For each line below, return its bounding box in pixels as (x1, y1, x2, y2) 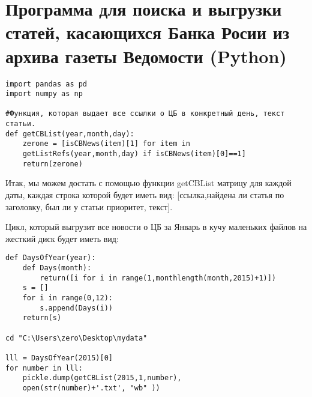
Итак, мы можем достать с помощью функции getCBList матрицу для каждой (5, 177, 292, 189)
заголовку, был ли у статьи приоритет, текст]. (5, 200, 173, 213)
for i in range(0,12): (22, 294, 113, 302)
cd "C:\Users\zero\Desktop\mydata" (5, 333, 148, 342)
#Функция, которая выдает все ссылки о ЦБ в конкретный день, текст (5, 109, 285, 118)
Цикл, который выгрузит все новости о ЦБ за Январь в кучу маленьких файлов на (5, 220, 307, 233)
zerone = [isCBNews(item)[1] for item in (22, 139, 190, 148)
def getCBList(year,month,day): (5, 129, 134, 138)
